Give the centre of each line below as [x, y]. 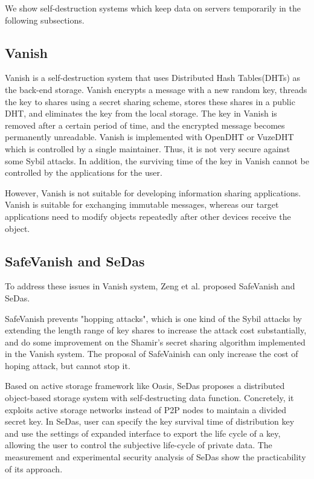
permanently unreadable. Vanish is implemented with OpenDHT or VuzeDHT [149, 137]
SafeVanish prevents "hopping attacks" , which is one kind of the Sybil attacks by [153, 318]
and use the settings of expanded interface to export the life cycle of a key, [143, 433]
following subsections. [45, 20]
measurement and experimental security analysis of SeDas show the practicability [155, 457]
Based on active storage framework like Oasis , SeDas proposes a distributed [145, 386]
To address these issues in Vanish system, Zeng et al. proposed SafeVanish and [150, 286]
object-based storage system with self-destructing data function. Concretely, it [149, 398]
